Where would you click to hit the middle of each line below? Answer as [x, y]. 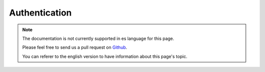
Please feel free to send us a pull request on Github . [75, 47]
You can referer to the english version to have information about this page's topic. [105, 56]
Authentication [40, 13]
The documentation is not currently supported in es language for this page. [98, 38]
